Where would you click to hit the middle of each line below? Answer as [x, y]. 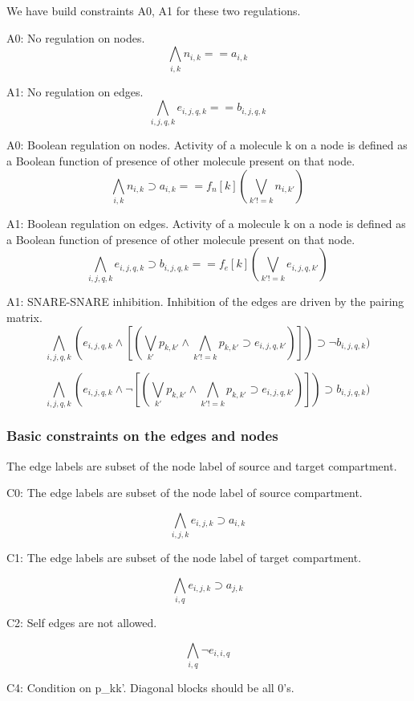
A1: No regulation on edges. [75, 91]
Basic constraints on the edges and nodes [142, 436]
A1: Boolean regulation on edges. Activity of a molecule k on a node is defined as [206, 223]
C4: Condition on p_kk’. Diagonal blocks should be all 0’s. [150, 687]
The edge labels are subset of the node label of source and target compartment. [202, 465]
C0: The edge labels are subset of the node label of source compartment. [185, 493]
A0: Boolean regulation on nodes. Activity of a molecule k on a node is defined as [207, 145]
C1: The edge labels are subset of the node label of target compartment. [184, 558]
